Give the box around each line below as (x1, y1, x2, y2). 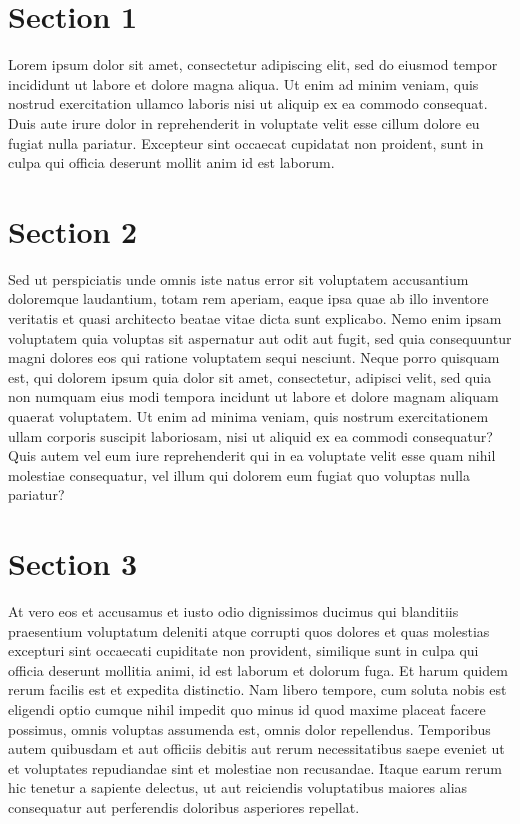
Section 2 (8, 210, 138, 251)
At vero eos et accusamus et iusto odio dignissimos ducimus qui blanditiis (8, 601, 459, 622)
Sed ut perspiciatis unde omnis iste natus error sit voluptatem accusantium (8, 268, 469, 289)
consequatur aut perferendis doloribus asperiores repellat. (8, 797, 360, 817)
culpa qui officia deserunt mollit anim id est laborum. (8, 152, 335, 173)
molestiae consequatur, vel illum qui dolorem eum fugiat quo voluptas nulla (8, 464, 470, 485)
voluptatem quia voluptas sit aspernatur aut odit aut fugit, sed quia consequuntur (8, 327, 512, 348)
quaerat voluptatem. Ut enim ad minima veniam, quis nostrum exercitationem (8, 405, 489, 426)
